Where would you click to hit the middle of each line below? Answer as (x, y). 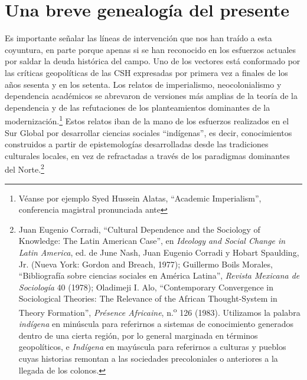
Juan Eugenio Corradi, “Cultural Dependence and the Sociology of (139, 229)
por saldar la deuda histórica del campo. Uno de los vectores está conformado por (153, 61)
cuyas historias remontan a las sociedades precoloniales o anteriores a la (148, 358)
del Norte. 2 (25, 168)
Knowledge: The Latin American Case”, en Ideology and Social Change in (152, 241)
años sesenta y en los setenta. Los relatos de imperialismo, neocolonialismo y (143, 84)
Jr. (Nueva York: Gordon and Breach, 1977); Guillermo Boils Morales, (146, 264)
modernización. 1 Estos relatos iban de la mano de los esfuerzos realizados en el (147, 120)
